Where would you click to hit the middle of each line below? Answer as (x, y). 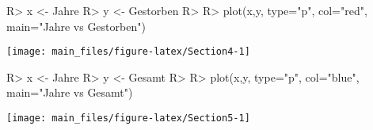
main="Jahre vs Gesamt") (70, 92)
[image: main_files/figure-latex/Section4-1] (128, 52)
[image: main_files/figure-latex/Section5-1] (128, 119)
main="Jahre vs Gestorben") (76, 26)
